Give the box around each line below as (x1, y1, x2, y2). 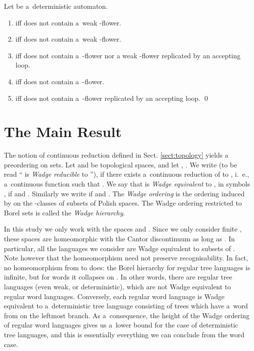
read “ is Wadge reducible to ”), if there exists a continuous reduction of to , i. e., (4, 169, 249, 179)
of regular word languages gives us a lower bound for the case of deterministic (4, 320, 238, 330)
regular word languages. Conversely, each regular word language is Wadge (4, 291, 225, 301)
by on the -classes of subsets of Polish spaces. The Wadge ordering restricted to (4, 198, 242, 208)
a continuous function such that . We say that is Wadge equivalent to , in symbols (4, 179, 250, 189)
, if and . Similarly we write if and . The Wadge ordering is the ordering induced (4, 188, 245, 198)
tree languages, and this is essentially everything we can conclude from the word (4, 329, 245, 339)
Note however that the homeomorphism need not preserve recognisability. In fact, (4, 253, 248, 263)
